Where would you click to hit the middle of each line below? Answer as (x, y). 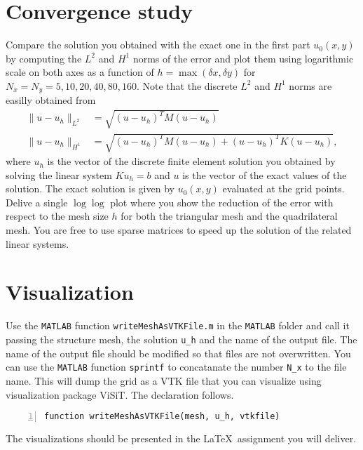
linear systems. (37, 243)
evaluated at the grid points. (283, 188)
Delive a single (37, 202)
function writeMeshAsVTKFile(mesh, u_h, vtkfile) (162, 417)
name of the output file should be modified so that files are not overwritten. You (178, 353)
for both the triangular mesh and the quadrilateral (229, 216)
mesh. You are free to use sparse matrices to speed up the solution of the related (179, 230)
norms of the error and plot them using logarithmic (243, 58)
